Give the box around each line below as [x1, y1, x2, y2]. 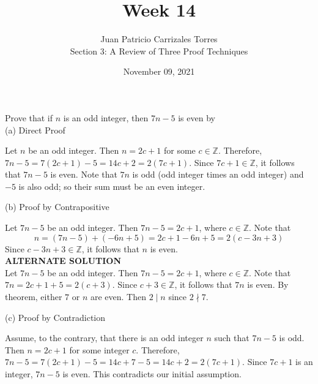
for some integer [69, 343, 130, 356]
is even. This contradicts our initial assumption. [62, 367, 242, 380]
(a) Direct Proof [5, 123, 65, 136]
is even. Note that [50, 168, 117, 181]
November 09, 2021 [123, 65, 195, 78]
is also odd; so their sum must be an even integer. [18, 179, 205, 192]
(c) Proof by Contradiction [5, 311, 106, 323]
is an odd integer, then [63, 111, 149, 124]
